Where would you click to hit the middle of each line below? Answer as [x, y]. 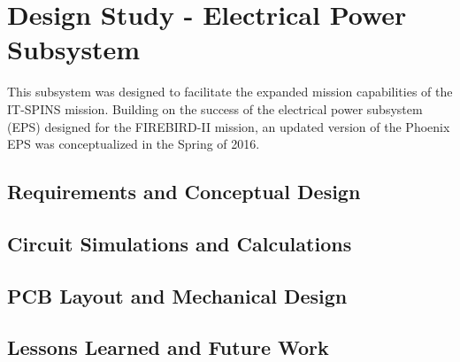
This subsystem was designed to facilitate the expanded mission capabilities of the [230, 92]
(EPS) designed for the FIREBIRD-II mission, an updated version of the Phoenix [229, 126]
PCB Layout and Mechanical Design [177, 295]
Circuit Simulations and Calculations [180, 243]
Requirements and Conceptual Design [184, 192]
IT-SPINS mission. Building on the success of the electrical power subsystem [215, 108]
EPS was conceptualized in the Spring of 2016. [134, 144]
